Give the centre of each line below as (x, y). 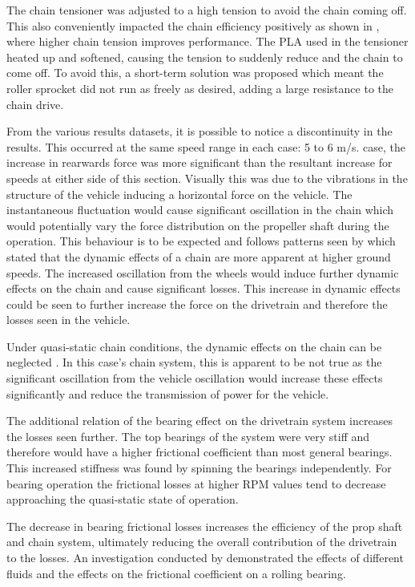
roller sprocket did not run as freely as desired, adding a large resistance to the (200, 88)
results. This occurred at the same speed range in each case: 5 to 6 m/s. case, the (206, 146)
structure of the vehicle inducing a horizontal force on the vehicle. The (179, 194)
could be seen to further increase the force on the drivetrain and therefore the (197, 304)
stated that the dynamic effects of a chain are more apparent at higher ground (199, 256)
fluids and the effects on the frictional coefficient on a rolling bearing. (176, 573)
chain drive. (35, 104)
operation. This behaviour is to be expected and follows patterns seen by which (201, 241)
